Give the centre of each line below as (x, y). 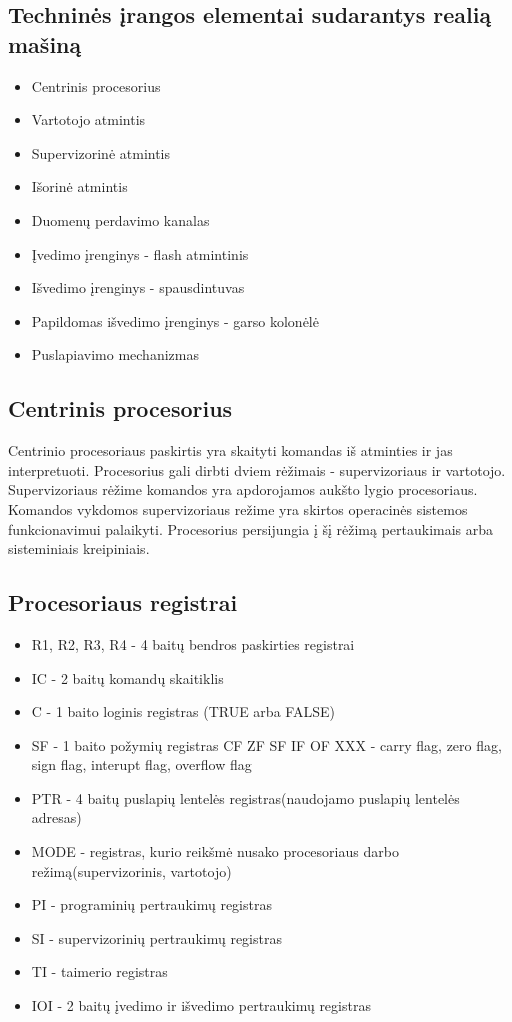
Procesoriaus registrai (123, 602)
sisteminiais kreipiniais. (79, 548)
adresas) (56, 817)
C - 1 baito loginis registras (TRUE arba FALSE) (183, 711)
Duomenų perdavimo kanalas (120, 219)
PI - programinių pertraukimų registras (151, 904)
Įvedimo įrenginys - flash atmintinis (140, 253)
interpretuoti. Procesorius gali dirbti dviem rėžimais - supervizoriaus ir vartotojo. (257, 469)
